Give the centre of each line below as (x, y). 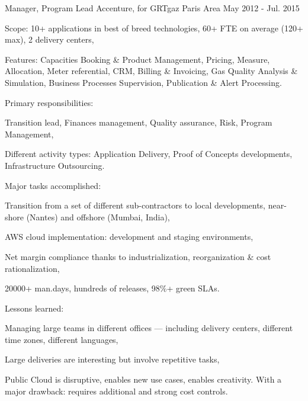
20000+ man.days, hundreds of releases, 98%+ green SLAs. (112, 288)
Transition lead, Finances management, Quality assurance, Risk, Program (139, 122)
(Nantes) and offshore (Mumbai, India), (98, 216)
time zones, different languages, (62, 339)
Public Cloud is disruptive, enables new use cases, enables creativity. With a (143, 379)
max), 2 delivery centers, (49, 39)
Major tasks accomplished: (53, 185)
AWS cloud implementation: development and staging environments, (129, 237)
